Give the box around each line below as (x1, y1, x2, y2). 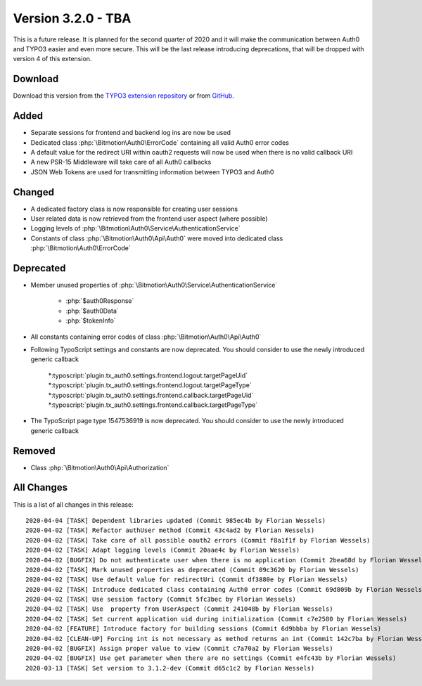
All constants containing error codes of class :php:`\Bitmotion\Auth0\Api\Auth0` (30, 332, 262, 341)
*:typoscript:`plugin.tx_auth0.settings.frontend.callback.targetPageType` (48, 401, 258, 409)
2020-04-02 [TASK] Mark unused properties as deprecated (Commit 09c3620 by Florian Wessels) (25, 566, 359, 574)
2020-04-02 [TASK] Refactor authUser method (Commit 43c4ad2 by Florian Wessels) (25, 526, 315, 534)
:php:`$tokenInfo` (65, 316, 116, 325)
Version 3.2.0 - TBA (13, 11, 132, 26)
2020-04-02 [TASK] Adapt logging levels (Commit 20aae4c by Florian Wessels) (25, 546, 300, 555)
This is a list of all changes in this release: (13, 500, 134, 509)
